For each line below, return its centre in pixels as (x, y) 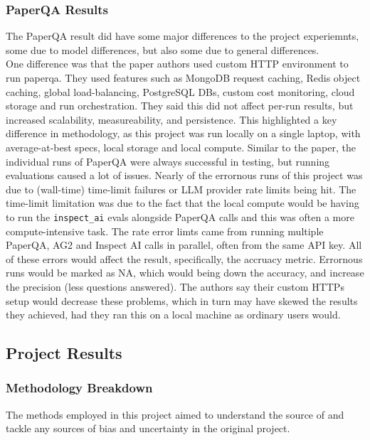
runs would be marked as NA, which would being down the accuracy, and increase (185, 273)
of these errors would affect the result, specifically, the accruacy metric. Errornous (184, 258)
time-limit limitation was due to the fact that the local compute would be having (183, 203)
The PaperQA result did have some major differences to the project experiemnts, (183, 36)
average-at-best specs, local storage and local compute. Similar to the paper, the (181, 147)
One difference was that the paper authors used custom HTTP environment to (177, 64)
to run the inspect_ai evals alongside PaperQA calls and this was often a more (180, 216)
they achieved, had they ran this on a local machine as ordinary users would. (173, 315)
